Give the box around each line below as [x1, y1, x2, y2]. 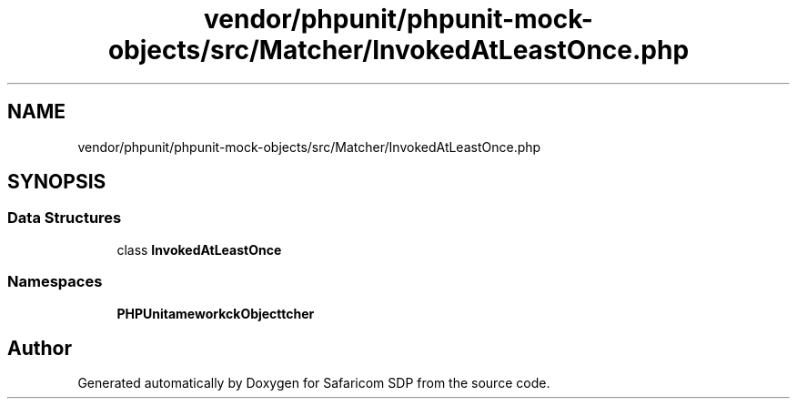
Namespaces [7, 272, 103, 291]
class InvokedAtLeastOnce [116, 241, 282, 258]
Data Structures [7, 208, 122, 228]
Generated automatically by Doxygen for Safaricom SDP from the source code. [77, 375, 550, 391]
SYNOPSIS [7, 170, 106, 194]
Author [7, 336, 72, 360]
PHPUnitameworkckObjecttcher [116, 305, 315, 321]
